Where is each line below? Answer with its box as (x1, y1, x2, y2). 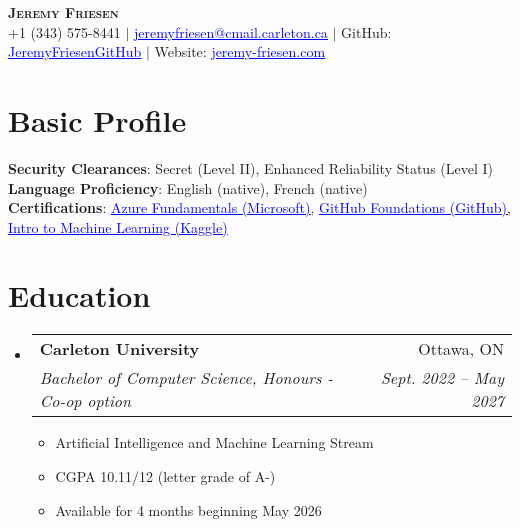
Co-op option (39, 389, 131, 413)
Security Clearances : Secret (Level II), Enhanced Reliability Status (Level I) (8, 157, 494, 178)
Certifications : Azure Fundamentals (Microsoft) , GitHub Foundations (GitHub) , (8, 197, 511, 218)
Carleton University (39, 337, 200, 361)
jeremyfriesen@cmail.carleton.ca (134, 21, 328, 42)
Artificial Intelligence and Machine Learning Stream (55, 432, 374, 453)
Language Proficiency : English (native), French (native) (8, 177, 368, 198)
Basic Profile (8, 99, 187, 140)
